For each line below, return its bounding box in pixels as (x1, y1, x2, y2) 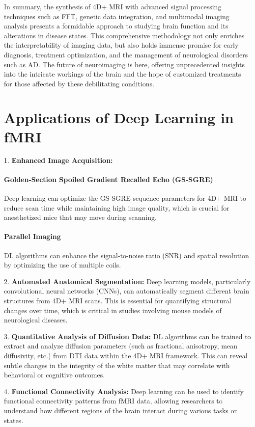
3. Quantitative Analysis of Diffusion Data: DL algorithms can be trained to (4, 331, 251, 341)
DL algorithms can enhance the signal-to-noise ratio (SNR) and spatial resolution (4, 250, 249, 260)
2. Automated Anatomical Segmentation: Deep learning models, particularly (4, 276, 251, 286)
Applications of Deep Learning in (4, 107, 234, 127)
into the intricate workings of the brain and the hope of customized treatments (4, 69, 241, 79)
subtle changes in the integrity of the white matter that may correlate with (4, 360, 230, 370)
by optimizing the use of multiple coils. (4, 260, 121, 270)
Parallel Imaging (4, 231, 61, 241)
